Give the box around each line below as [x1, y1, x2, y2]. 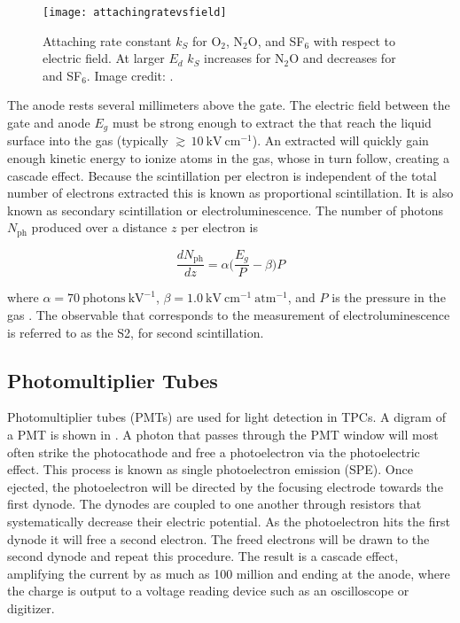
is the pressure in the [331, 288, 446, 307]
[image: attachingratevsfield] [43, 6, 227, 19]
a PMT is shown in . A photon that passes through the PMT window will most [7, 424, 439, 443]
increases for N [204, 49, 285, 67]
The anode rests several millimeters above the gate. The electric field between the [7, 96, 450, 114]
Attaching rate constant [43, 31, 172, 50]
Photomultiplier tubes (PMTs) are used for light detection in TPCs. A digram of [7, 408, 446, 426]
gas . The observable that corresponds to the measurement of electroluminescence [7, 305, 450, 323]
